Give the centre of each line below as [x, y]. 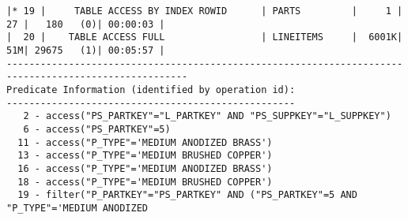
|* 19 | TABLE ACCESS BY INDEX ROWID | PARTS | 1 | [205, 11]
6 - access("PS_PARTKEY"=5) [97, 129]
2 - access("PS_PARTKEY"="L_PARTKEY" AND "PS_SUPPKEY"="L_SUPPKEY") [207, 116]
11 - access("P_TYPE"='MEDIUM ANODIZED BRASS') [145, 142]
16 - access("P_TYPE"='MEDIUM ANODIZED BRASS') [145, 168]
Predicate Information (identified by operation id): [151, 89]
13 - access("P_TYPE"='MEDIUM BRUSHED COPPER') [145, 156]
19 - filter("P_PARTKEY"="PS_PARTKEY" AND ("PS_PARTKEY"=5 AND [187, 195]
